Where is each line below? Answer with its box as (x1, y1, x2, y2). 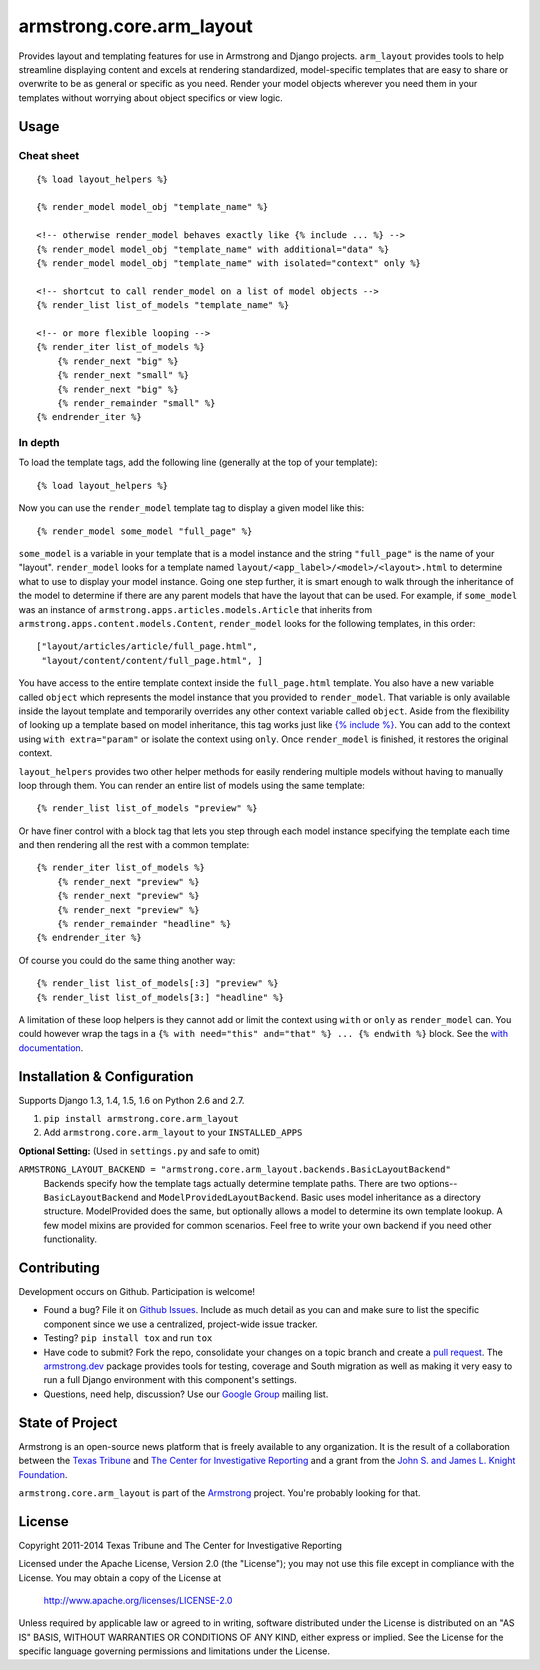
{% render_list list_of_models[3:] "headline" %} (36, 991, 285, 1003)
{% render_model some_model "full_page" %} (36, 525, 253, 537)
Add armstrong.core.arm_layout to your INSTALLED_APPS (43, 1126, 303, 1139)
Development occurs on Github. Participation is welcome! (18, 1286, 255, 1298)
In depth (18, 436, 60, 450)
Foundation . (18, 1468, 68, 1480)
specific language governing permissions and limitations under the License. (18, 1645, 330, 1657)
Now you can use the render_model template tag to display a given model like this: (18, 502, 365, 514)
